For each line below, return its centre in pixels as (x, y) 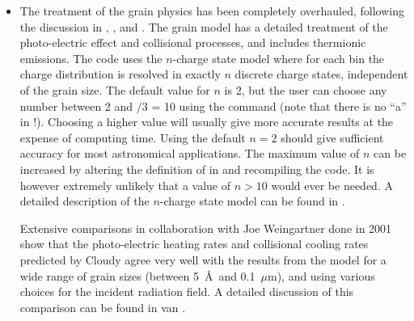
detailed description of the (84, 201)
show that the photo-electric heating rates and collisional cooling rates (194, 244)
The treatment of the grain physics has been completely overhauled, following (212, 11)
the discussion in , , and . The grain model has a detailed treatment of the (204, 26)
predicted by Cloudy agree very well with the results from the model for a (203, 259)
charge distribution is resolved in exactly (120, 74)
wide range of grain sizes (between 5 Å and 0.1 (137, 275)
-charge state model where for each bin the (279, 58)
